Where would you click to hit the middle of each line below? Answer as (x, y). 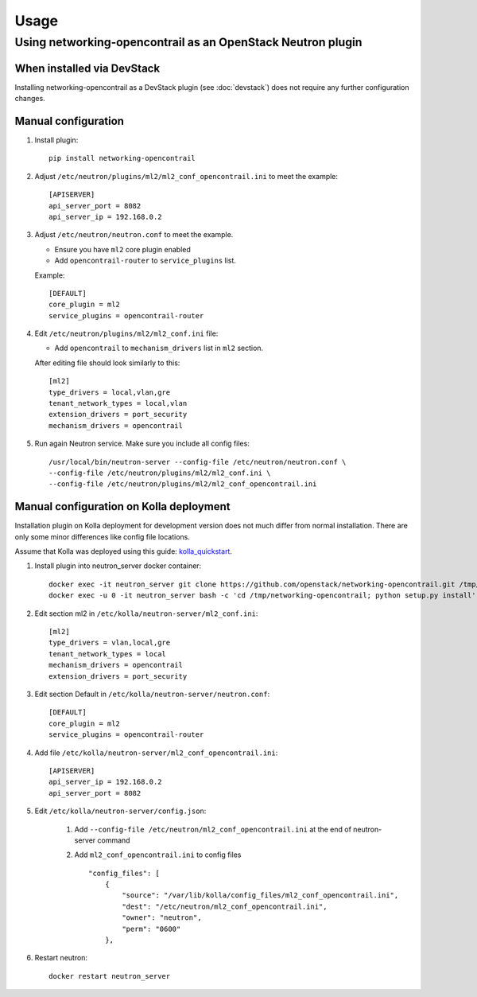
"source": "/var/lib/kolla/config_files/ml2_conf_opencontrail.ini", (260, 896)
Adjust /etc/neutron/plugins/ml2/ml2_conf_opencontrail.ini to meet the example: (186, 176)
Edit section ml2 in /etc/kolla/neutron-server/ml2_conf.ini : (146, 613)
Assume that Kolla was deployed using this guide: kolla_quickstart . (123, 551)
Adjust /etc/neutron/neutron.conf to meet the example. (134, 235)
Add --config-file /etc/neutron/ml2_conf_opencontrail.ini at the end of (213, 829)
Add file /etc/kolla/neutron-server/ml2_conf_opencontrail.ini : (156, 753)
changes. (30, 99)
